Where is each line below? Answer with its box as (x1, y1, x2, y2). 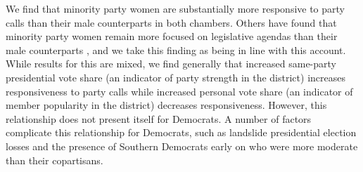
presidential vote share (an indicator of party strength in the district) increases (6, 70, 345, 84)
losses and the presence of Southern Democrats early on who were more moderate (6, 138, 358, 153)
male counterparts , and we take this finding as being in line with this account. (6, 42, 346, 57)
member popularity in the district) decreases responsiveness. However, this (6, 98, 327, 112)
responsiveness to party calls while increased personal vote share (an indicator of (6, 84, 353, 98)
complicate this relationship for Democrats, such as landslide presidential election (6, 125, 357, 140)
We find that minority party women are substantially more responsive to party (6, 1, 345, 15)
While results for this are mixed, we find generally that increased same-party (6, 56, 336, 71)
